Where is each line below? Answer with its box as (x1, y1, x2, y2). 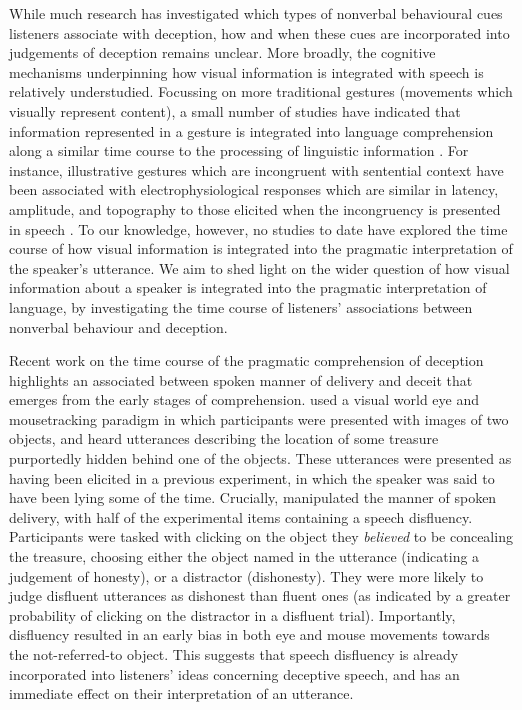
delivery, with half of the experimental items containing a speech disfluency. (9, 506, 473, 527)
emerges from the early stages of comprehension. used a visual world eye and (9, 389, 479, 410)
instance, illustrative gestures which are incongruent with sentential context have (9, 159, 504, 180)
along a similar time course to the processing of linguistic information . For (9, 140, 469, 161)
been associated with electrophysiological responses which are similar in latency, (9, 179, 499, 200)
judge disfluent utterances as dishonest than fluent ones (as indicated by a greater (9, 585, 511, 606)
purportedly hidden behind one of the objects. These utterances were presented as (9, 448, 512, 469)
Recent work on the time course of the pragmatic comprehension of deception (9, 350, 484, 371)
